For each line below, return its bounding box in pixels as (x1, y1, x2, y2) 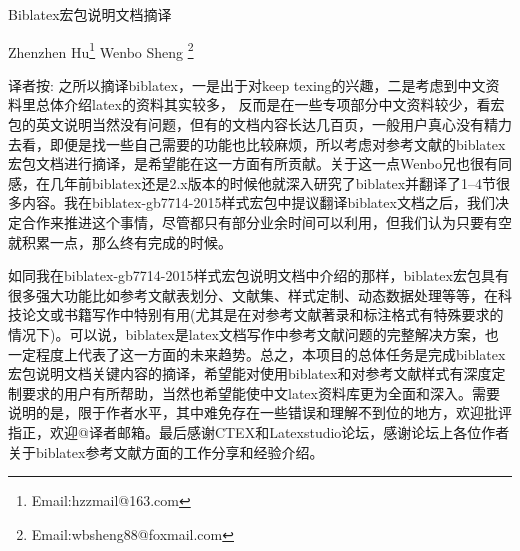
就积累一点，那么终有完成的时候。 (8, 231, 232, 252)
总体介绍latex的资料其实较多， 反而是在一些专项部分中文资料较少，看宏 (35, 94, 505, 115)
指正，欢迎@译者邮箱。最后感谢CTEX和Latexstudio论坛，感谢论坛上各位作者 (8, 421, 510, 442)
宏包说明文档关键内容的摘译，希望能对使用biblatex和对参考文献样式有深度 (8, 363, 492, 384)
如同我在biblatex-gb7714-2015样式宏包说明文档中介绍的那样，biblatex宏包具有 (8, 265, 509, 286)
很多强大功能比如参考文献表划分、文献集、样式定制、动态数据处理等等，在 (8, 284, 498, 305)
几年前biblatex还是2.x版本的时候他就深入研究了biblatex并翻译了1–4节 (49, 172, 497, 193)
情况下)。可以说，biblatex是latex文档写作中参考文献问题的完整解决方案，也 (8, 323, 499, 344)
